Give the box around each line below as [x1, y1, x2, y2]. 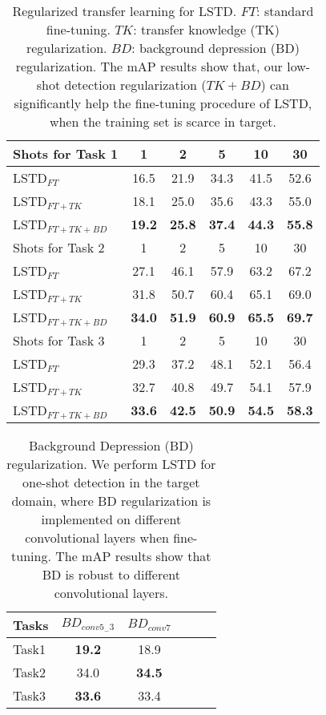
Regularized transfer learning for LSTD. [12, 2, 237, 20]
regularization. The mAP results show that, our [15, 57, 283, 75]
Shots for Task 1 [13, 144, 119, 163]
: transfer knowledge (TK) [133, 20, 280, 38]
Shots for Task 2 [13, 238, 105, 257]
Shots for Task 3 [13, 331, 105, 349]
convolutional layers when [25, 528, 169, 547]
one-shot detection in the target [22, 473, 200, 491]
